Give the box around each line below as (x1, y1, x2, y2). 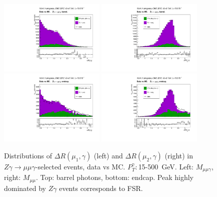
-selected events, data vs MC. (35, 161, 125, 171)
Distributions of (4, 150, 52, 160)
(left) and (93, 150, 123, 160)
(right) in (164, 150, 193, 160)
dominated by (4, 182, 46, 193)
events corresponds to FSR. (59, 182, 143, 193)
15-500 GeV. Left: (138, 161, 193, 171)
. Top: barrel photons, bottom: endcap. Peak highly (36, 172, 194, 182)
